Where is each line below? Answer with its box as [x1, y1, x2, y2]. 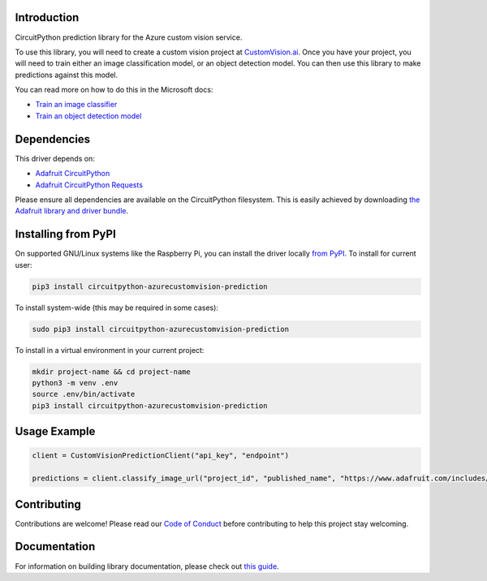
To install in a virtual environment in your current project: [15, 345, 205, 355]
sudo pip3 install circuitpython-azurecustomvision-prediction [32, 325, 290, 334]
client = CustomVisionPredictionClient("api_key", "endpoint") [32, 451, 290, 460]
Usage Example [15, 424, 96, 438]
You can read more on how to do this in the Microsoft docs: [15, 85, 213, 95]
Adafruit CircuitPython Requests [35, 179, 144, 190]
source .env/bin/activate [32, 389, 136, 399]
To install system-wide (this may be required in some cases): [15, 303, 219, 312]
